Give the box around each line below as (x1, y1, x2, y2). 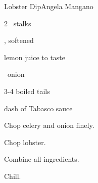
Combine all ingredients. (4, 154, 79, 164)
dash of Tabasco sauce (4, 103, 73, 113)
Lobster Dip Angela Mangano (4, 1, 93, 11)
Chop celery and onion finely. (4, 120, 94, 130)
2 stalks (4, 18, 31, 28)
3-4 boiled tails (4, 85, 50, 96)
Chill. (4, 170, 21, 181)
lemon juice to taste (4, 52, 66, 62)
